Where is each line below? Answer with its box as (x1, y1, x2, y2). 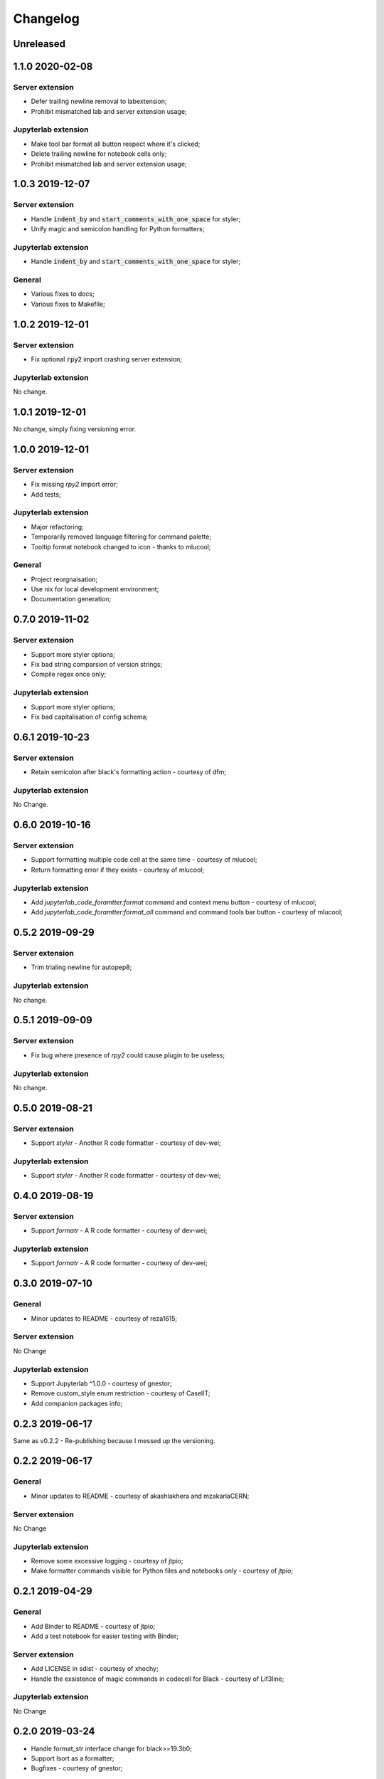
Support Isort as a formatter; (31, 1754, 114, 1763)
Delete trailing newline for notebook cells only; (31, 149, 167, 158)
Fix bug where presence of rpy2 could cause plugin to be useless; (31, 1050, 225, 1060)
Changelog (13, 11, 80, 26)
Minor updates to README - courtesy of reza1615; (31, 1314, 178, 1323)
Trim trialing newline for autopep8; (31, 963, 132, 971)
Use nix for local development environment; (31, 585, 159, 593)
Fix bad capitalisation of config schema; (31, 712, 149, 721)
